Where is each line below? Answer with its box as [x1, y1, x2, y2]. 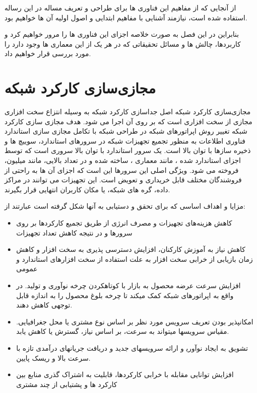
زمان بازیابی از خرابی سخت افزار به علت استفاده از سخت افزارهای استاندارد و [16, 253, 253, 264]
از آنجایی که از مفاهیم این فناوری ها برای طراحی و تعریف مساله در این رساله [4, 2, 236, 12]
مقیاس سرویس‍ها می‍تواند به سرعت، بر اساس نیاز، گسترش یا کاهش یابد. [16, 326, 229, 336]
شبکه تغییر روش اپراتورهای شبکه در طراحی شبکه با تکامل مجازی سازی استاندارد [4, 126, 248, 136]
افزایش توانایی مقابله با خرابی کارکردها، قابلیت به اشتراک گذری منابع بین [16, 369, 234, 380]
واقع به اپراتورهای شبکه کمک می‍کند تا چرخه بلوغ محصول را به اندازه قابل [16, 290, 234, 300]
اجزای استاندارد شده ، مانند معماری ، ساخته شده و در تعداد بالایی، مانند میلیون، [4, 155, 241, 165]
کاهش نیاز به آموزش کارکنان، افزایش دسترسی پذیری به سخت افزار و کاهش [16, 244, 246, 254]
